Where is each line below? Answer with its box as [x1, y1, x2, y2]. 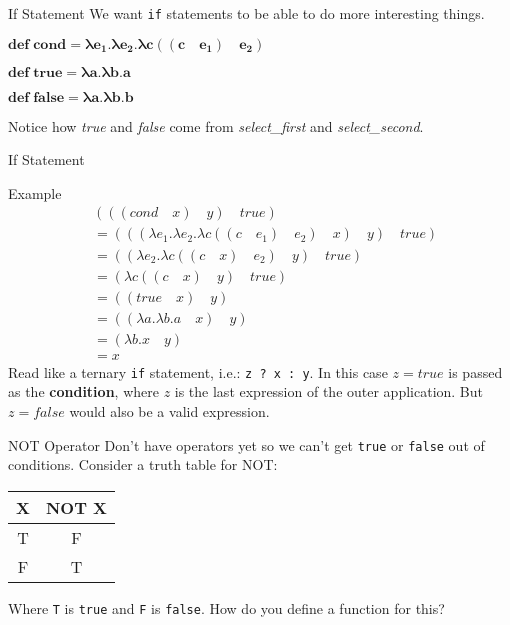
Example [8, 182, 62, 203]
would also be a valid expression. [69, 400, 270, 421]
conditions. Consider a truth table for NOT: [8, 454, 278, 475]
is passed [448, 361, 503, 382]
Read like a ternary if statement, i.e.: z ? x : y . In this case [8, 361, 388, 382]
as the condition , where [8, 381, 159, 402]
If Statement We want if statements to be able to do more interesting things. [8, 3, 485, 23]
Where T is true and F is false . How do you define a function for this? [8, 597, 445, 618]
